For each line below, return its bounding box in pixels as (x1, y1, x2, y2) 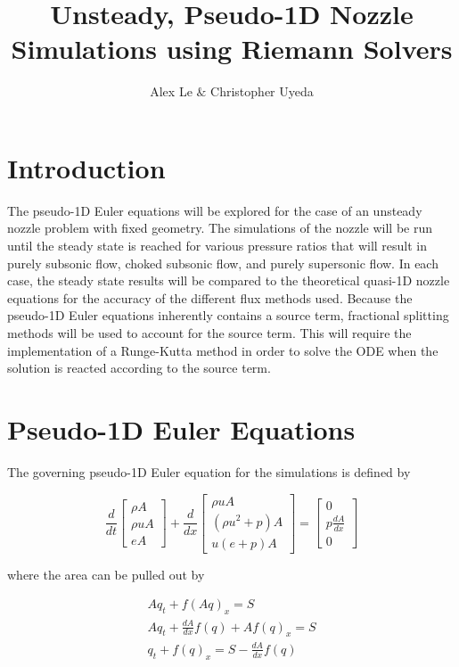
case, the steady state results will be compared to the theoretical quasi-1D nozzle (7, 271, 450, 290)
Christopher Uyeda (210, 82, 314, 101)
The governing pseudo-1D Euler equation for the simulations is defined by (7, 462, 411, 481)
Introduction (7, 149, 166, 185)
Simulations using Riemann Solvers (11, 30, 453, 67)
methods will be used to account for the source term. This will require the (7, 324, 412, 342)
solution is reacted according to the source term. (7, 358, 271, 377)
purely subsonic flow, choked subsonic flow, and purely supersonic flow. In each (7, 253, 439, 272)
